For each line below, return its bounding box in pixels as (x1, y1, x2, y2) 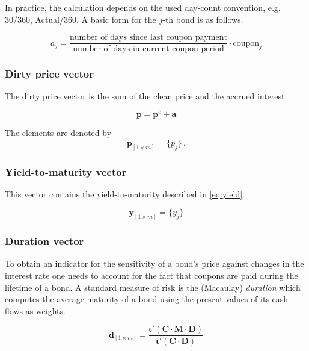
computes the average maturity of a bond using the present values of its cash (5, 293, 289, 305)
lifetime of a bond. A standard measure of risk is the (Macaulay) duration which (5, 281, 301, 293)
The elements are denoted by (5, 126, 112, 139)
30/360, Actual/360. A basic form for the (5, 13, 156, 25)
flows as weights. (5, 304, 66, 317)
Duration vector (5, 234, 84, 249)
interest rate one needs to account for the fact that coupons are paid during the (5, 269, 298, 282)
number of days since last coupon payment (70, 33, 227, 42)
